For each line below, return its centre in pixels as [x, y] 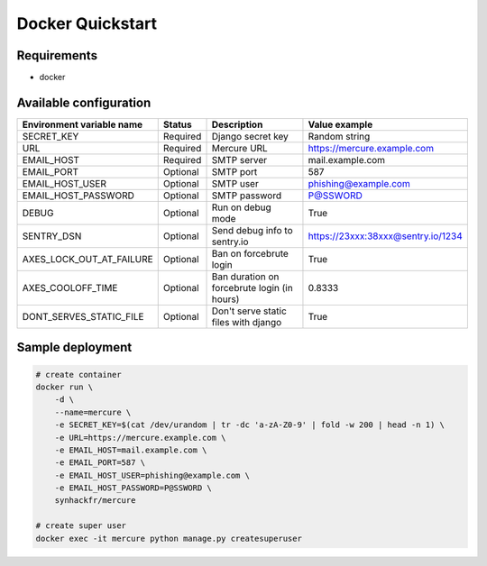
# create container [78, 374]
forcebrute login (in [252, 288]
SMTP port [234, 171]
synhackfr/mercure [95, 501]
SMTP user [235, 183]
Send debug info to [252, 230]
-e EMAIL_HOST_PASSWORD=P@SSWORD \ [133, 488]
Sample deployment [74, 347]
